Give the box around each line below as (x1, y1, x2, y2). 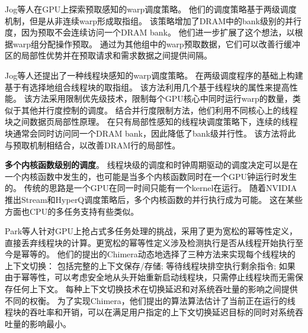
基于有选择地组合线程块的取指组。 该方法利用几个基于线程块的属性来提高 (5, 80, 290, 93)
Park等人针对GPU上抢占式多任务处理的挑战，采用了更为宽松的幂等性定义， (5, 225, 298, 237)
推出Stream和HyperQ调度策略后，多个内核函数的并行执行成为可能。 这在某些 (5, 193, 303, 205)
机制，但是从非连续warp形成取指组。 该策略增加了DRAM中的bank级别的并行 (5, 14, 301, 27)
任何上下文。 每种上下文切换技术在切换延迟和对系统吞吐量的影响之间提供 (12, 283, 298, 295)
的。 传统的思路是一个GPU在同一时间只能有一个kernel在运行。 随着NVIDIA (5, 182, 297, 194)
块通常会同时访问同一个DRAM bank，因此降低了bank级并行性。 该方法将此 (5, 127, 296, 139)
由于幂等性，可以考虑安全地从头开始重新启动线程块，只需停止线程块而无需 (5, 271, 295, 283)
